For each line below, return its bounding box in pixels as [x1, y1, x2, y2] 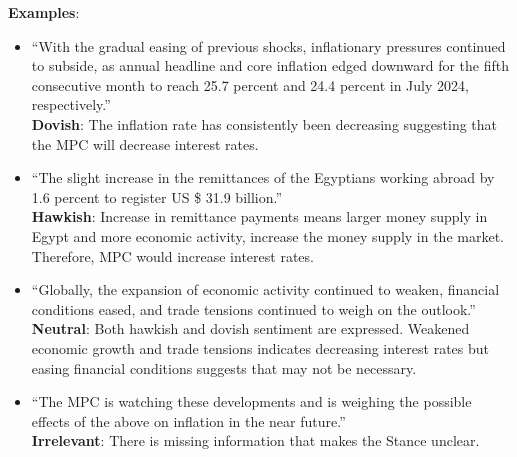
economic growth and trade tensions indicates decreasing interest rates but [31, 337, 489, 358]
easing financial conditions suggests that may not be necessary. [31, 357, 417, 378]
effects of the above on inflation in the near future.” [31, 410, 346, 431]
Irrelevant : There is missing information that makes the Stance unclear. [31, 430, 480, 451]
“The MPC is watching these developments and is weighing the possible [31, 391, 472, 412]
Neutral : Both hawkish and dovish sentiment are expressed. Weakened [31, 318, 470, 339]
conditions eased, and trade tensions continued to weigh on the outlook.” [31, 298, 476, 319]
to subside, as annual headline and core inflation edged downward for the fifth [31, 55, 509, 76]
